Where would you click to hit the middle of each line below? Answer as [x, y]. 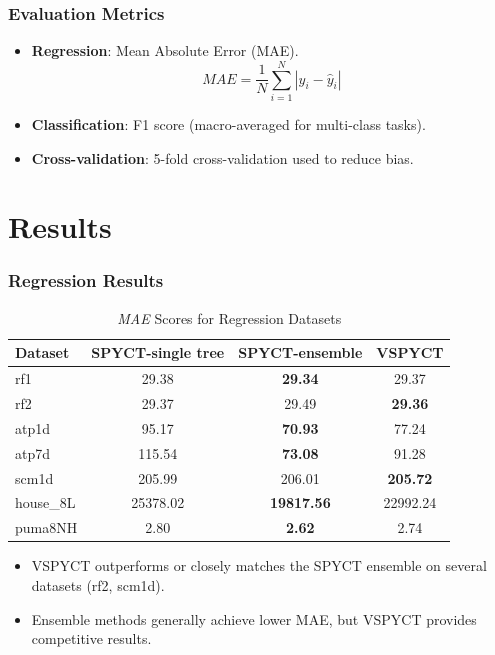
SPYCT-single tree [158, 352]
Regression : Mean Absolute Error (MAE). [165, 50]
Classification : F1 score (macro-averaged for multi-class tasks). [228, 123]
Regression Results [86, 280]
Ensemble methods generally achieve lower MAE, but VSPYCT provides [254, 618]
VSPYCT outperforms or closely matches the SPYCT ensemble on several [259, 565]
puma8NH [46, 527]
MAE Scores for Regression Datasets [229, 317]
